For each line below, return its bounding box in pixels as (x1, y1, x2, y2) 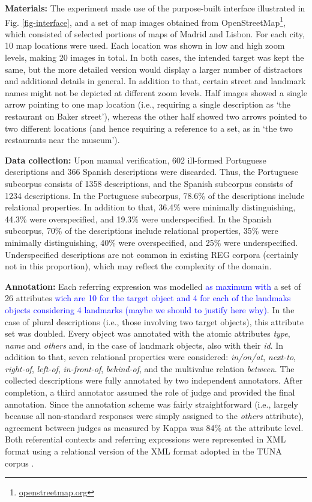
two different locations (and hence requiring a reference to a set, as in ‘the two (5, 121, 293, 134)
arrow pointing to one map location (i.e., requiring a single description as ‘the (5, 98, 291, 111)
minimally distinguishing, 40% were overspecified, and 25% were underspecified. (5, 236, 298, 248)
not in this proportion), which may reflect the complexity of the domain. (5, 260, 272, 272)
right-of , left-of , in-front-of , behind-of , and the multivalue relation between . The (5, 362, 295, 375)
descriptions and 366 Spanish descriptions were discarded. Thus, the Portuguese (5, 165, 299, 178)
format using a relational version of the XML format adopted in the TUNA (5, 445, 282, 458)
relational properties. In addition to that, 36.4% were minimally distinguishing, (5, 201, 296, 213)
